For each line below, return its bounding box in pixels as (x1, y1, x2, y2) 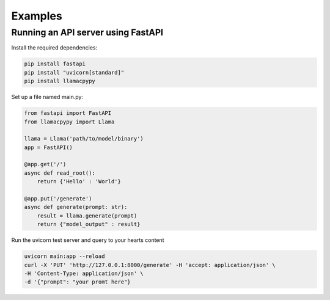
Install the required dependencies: (11, 44, 98, 51)
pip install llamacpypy (24, 78, 96, 85)
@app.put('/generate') (24, 196, 92, 202)
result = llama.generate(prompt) (37, 212, 137, 219)
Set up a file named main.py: (11, 93, 84, 101)
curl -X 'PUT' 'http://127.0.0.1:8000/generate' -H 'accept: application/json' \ (24, 262, 276, 268)
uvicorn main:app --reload (24, 253, 105, 260)
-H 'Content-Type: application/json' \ (24, 269, 144, 277)
